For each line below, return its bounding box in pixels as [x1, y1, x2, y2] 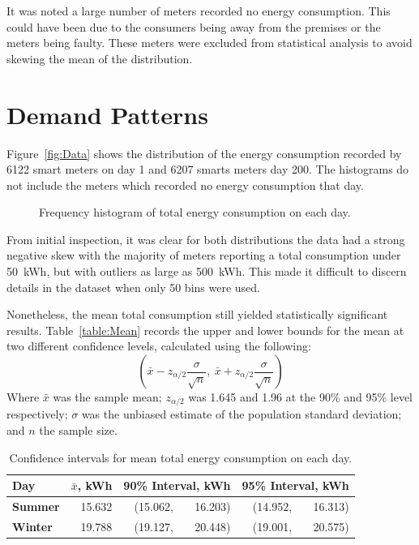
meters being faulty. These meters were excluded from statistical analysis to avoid [6, 34, 413, 51]
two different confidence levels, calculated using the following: [6, 337, 311, 354]
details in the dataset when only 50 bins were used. [6, 278, 260, 295]
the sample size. [39, 422, 118, 439]
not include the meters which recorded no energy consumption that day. [6, 176, 364, 193]
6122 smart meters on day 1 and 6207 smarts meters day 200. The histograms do [6, 161, 409, 178]
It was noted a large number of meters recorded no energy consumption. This [6, 2, 391, 19]
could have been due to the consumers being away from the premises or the [6, 18, 381, 35]
